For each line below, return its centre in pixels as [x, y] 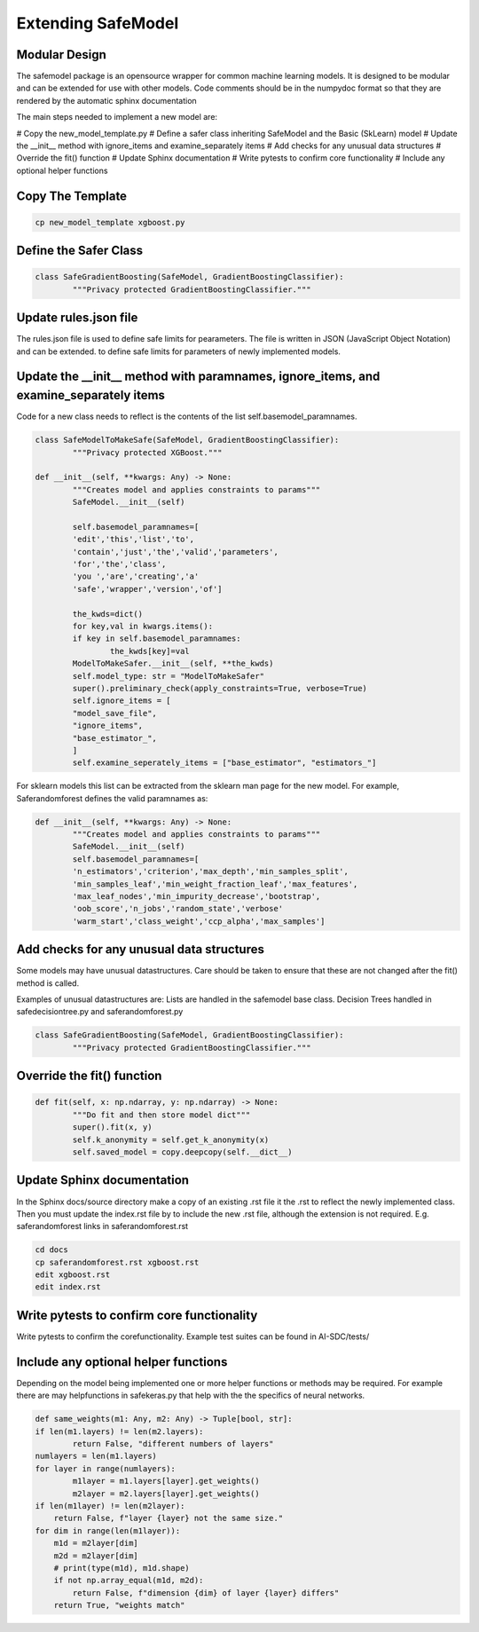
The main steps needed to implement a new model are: [117, 117]
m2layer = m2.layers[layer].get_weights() [166, 1494]
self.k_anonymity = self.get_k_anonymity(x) [171, 1139]
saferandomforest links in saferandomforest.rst [102, 1226]
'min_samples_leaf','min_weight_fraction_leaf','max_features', [215, 884]
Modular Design [61, 55]
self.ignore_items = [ [122, 701]
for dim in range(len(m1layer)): [108, 1530]
